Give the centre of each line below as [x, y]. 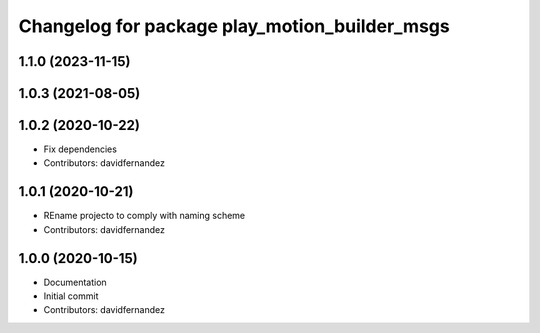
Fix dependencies [80, 149]
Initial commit [71, 296]
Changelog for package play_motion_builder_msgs [234, 26]
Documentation [75, 282]
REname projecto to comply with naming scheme [144, 216]
